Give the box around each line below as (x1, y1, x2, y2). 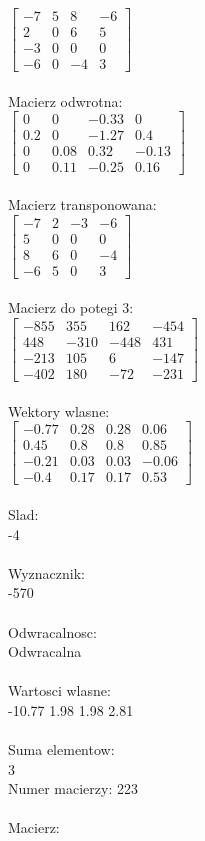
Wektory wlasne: (8, 400, 110, 421)
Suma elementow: (8, 739, 115, 760)
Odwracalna (8, 641, 82, 662)
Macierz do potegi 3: (8, 297, 134, 318)
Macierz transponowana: (8, 194, 157, 215)
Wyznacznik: (8, 562, 86, 583)
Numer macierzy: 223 (8, 778, 138, 799)
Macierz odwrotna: (8, 90, 123, 111)
